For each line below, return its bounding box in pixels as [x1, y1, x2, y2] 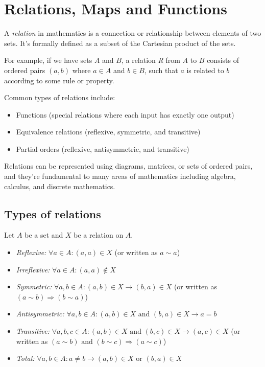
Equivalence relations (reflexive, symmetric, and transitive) [16, 126, 201, 137]
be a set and [25, 230, 63, 240]
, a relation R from [121, 55, 180, 65]
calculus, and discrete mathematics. [4, 180, 115, 191]
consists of [207, 55, 239, 65]
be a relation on [74, 230, 124, 240]
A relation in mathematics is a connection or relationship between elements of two [4, 28, 261, 38]
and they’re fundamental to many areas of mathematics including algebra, [4, 171, 236, 181]
